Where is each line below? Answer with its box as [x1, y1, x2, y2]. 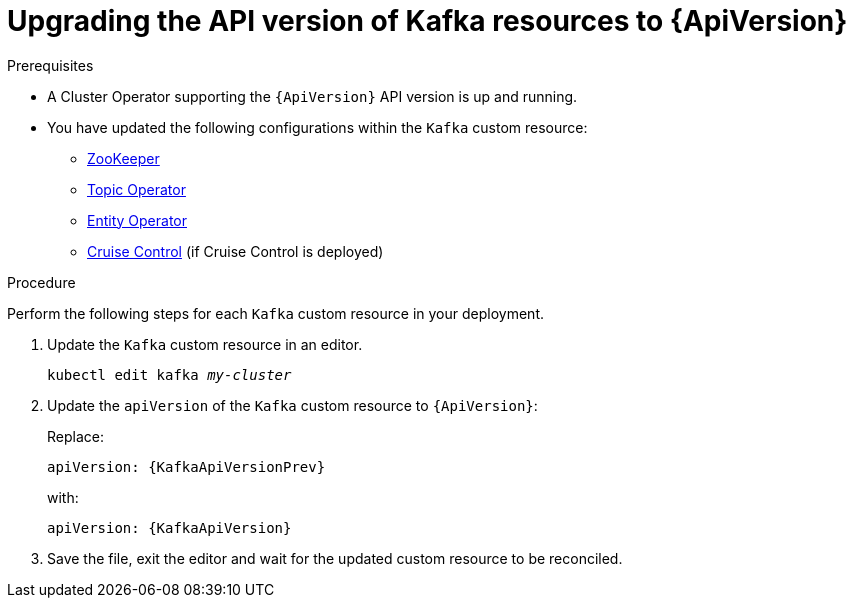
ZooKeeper [87, 149, 160, 167]
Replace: [47, 427, 104, 445]
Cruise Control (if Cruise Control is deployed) [87, 242, 384, 260]
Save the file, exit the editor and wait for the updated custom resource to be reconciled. [47, 549, 623, 567]
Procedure [7, 273, 76, 291]
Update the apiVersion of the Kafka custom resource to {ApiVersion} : [47, 396, 538, 414]
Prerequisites [7, 56, 94, 74]
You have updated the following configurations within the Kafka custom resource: [47, 118, 588, 136]
